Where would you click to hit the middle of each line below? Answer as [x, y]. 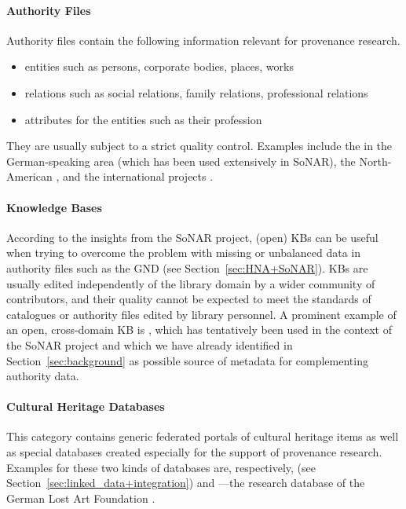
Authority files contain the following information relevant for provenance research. [203, 40]
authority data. [43, 376]
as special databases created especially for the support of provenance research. [194, 452]
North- [375, 161]
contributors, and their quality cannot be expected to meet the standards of [189, 299]
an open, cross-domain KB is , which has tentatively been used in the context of [199, 330]
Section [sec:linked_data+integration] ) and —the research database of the [186, 483]
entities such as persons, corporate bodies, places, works [159, 66]
